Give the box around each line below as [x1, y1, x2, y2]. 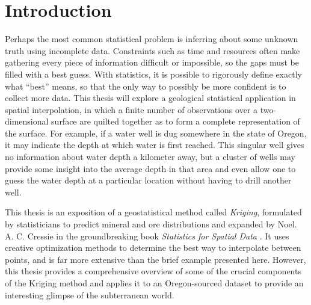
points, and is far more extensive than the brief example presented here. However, [5, 253, 306, 265]
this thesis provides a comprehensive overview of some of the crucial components [5, 265, 301, 277]
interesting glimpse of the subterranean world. [5, 288, 174, 301]
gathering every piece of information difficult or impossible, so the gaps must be [5, 56, 299, 69]
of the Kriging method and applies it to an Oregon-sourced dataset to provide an [5, 277, 304, 289]
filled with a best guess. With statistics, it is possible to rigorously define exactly [5, 67, 302, 80]
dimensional [5, 115, 49, 128]
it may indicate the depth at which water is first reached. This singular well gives [5, 138, 304, 151]
